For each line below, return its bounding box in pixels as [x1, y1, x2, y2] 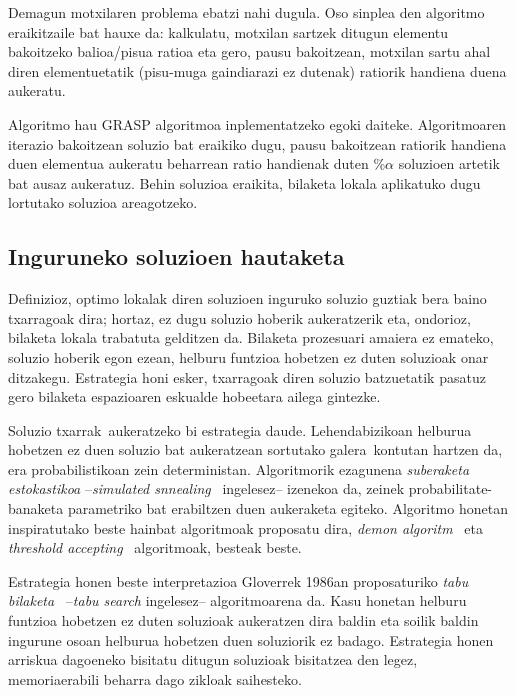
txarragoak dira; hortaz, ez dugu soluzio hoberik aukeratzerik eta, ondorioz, [8, 307, 471, 328]
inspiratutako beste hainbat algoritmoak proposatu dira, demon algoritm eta [8, 517, 483, 538]
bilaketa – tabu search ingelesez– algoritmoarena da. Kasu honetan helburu [8, 590, 467, 611]
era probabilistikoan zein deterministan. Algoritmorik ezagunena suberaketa [8, 458, 470, 479]
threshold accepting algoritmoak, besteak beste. [8, 537, 302, 558]
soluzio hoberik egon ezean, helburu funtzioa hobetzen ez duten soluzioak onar [8, 346, 489, 367]
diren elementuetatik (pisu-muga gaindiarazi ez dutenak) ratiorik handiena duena [8, 60, 507, 81]
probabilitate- [408, 478, 493, 499]
